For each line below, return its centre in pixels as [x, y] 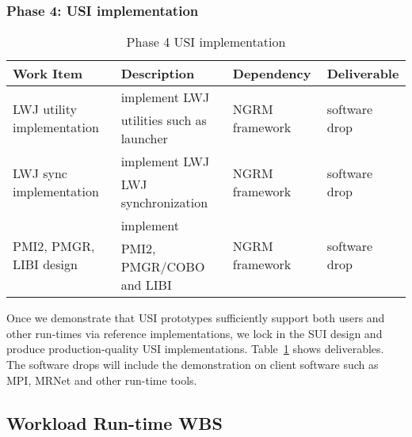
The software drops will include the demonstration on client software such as [193, 364]
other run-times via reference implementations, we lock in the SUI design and [195, 333]
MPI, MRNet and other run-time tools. [102, 380]
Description [158, 74]
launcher [144, 139]
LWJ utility [45, 108]
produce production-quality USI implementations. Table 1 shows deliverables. [195, 349]
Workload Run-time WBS [114, 422]
